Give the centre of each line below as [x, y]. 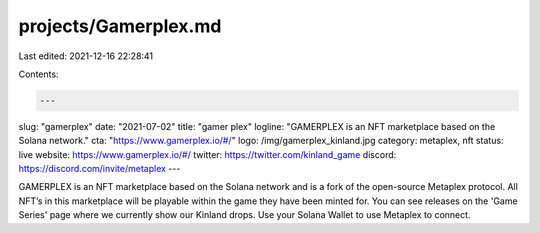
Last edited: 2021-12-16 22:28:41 [86, 56]
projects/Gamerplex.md [120, 26]
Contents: [38, 74]
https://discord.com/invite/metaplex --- [99, 169]
